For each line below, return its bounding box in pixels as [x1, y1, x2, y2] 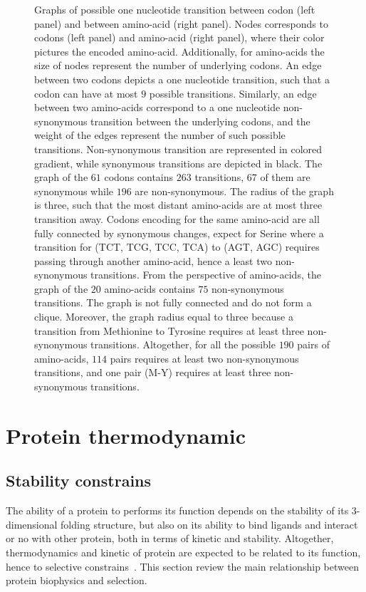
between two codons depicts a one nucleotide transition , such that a [34, 71, 330, 86]
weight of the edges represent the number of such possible [34, 128, 286, 142]
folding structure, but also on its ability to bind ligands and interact [61, 516, 358, 531]
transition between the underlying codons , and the [90, 113, 310, 128]
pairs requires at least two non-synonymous [110, 350, 299, 365]
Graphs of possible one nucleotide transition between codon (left [34, 2, 315, 16]
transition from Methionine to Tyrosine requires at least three [34, 323, 304, 338]
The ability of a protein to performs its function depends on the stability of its [6, 503, 349, 518]
